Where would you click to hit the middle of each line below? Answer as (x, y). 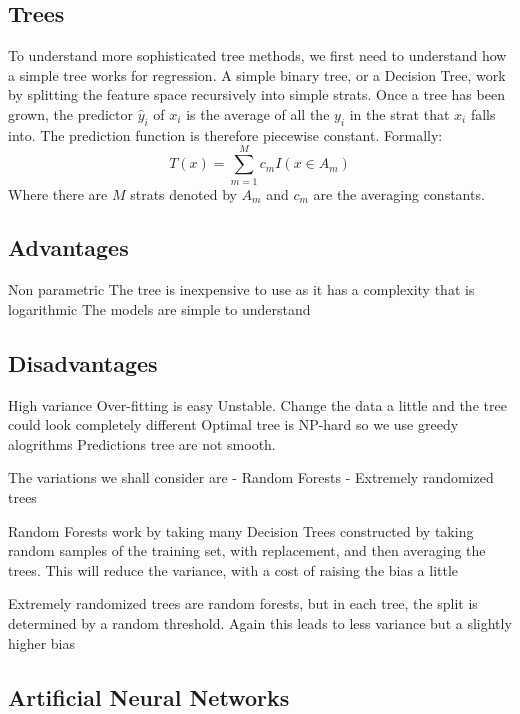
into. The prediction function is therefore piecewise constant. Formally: (225, 134)
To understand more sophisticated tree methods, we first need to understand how (257, 55)
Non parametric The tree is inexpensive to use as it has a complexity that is (241, 289)
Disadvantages (83, 362)
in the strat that (399, 113)
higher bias (42, 642)
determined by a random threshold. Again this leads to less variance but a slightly (260, 623)
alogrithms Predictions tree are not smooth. (142, 443)
